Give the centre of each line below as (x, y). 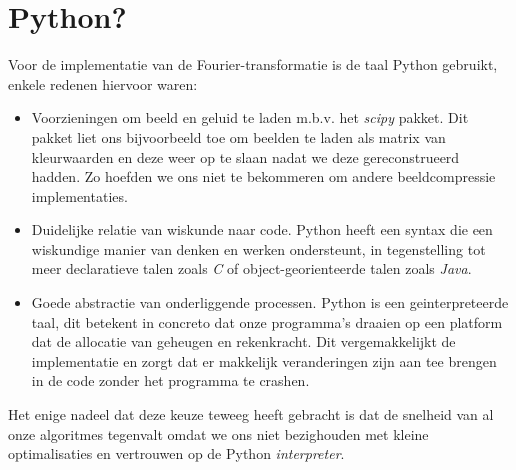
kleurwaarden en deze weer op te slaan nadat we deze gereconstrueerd (245, 156)
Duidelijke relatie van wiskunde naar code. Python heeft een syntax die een (262, 229)
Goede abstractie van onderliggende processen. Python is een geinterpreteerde (270, 302)
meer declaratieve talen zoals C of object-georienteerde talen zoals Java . (251, 268)
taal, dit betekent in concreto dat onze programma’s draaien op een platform (267, 321)
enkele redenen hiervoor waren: (103, 83)
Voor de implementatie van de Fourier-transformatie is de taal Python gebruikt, (253, 64)
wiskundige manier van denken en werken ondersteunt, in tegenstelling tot (258, 248)
